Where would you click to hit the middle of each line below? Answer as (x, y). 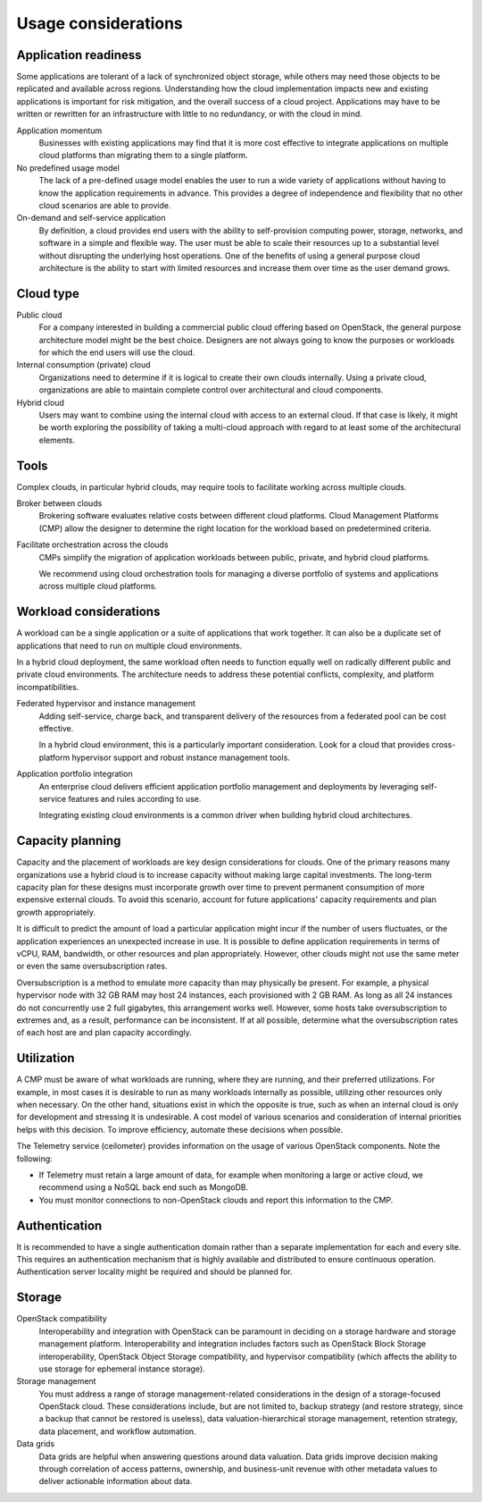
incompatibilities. (48, 687)
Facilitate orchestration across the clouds (92, 544)
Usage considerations (100, 23)
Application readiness (79, 55)
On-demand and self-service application (91, 218)
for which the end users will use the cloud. (117, 352)
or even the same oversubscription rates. (92, 966)
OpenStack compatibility (62, 1319)
